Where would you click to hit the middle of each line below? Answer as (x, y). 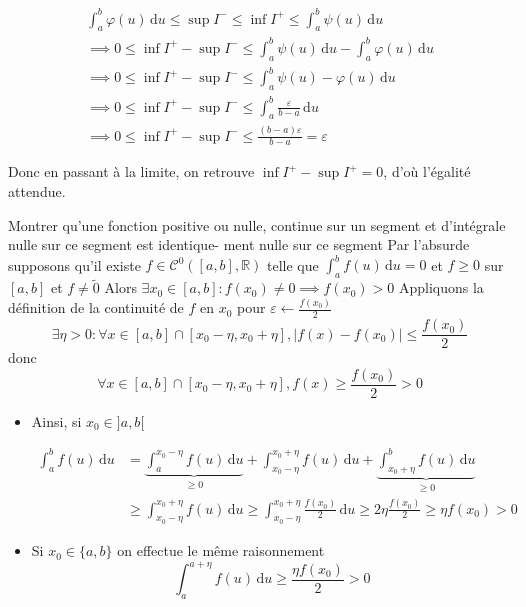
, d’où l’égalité (427, 171)
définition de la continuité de (96, 307)
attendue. (37, 191)
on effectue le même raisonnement (221, 550)
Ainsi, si (56, 420)
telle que (293, 264)
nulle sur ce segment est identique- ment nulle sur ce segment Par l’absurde (239, 244)
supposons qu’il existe (74, 264)
